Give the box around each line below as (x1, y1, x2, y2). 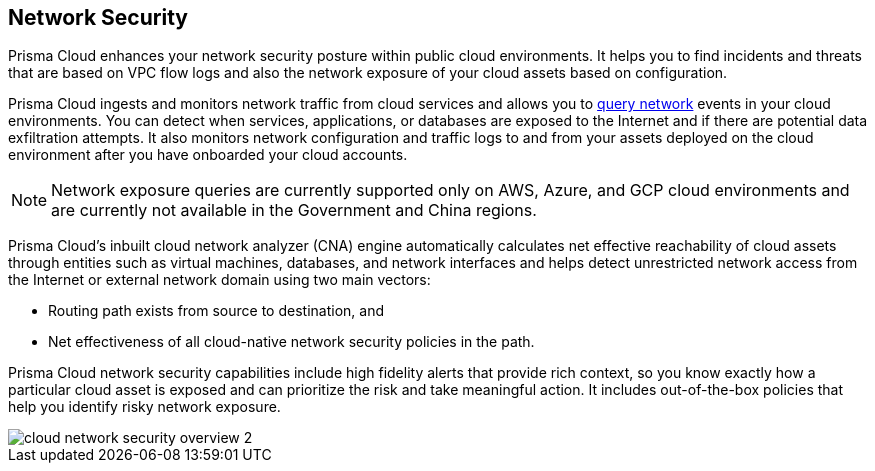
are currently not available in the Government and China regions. (51, 200, 537, 221)
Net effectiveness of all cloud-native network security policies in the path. (48, 333, 535, 351)
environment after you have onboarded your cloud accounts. (8, 146, 408, 164)
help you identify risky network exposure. (8, 398, 281, 416)
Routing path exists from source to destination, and (48, 302, 384, 320)
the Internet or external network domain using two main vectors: (8, 271, 431, 289)
